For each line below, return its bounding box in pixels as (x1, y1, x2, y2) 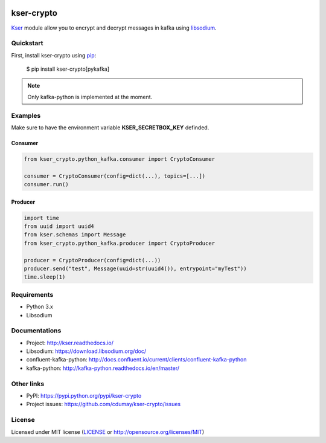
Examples (11, 111, 41, 120)
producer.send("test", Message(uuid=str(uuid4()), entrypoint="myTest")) (24, 265, 247, 272)
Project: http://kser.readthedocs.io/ (26, 339, 114, 346)
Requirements (11, 290, 54, 299)
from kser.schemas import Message (24, 231, 126, 238)
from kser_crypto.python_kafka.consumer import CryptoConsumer (24, 155, 216, 163)
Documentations (11, 326, 62, 335)
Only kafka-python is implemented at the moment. (27, 93, 153, 100)
